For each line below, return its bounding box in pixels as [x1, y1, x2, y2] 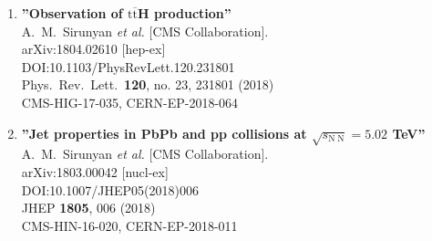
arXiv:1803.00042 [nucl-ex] [21, 162, 169, 181]
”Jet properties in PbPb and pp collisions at [21, 123, 307, 142]
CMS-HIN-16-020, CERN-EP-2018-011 [21, 215, 238, 235]
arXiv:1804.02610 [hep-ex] [21, 39, 166, 58]
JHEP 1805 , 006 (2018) [21, 198, 156, 217]
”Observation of [21, 4, 123, 22]
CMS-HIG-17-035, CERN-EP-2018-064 [21, 92, 239, 111]
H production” [137, 4, 231, 22]
